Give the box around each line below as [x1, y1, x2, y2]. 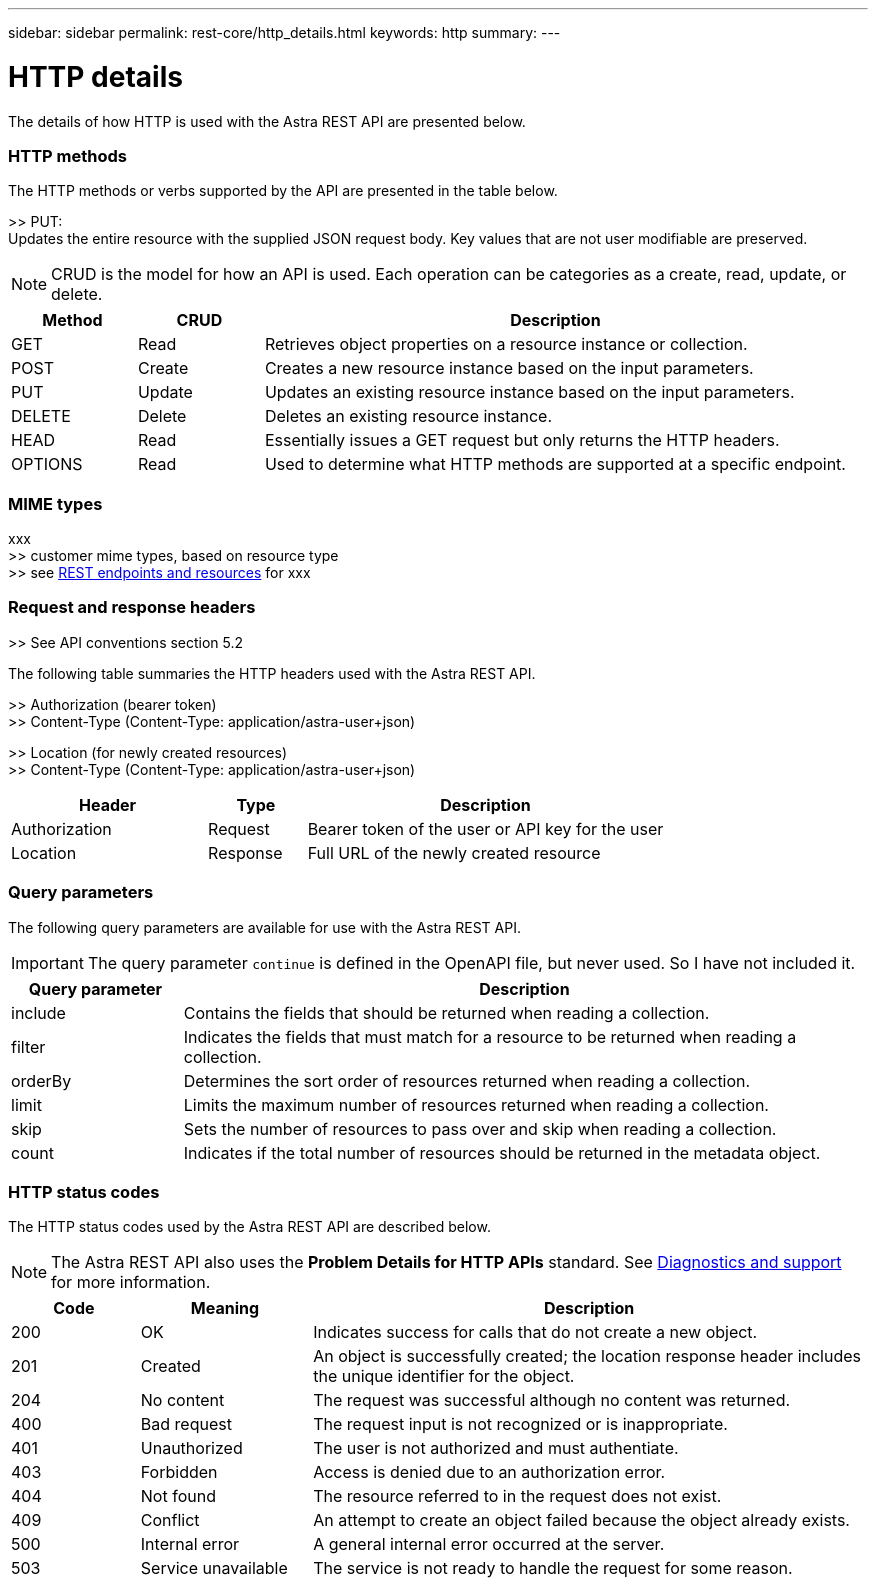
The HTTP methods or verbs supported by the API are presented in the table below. [8, 182, 558, 200]
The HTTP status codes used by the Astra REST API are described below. [8, 1218, 491, 1236]
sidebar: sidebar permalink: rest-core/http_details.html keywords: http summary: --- [8, 24, 561, 41]
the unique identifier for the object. [313, 1366, 575, 1387]
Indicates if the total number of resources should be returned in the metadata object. [183, 1142, 821, 1163]
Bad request [140, 1414, 232, 1435]
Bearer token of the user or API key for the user [307, 818, 664, 839]
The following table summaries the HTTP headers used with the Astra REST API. [8, 664, 536, 682]
